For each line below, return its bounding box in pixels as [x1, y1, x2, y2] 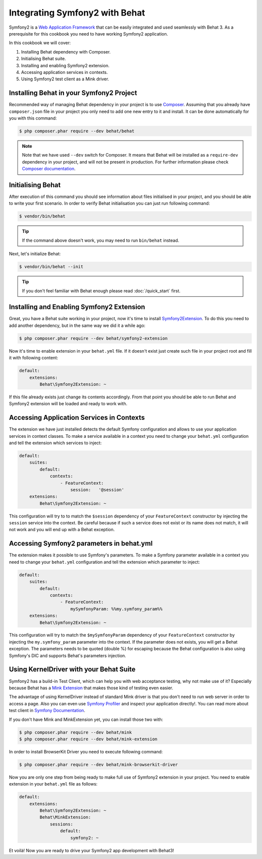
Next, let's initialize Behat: [9, 251, 61, 257]
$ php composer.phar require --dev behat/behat [19, 128, 134, 134]
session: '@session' [70, 487, 125, 492]
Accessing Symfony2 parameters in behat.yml [9, 539, 153, 548]
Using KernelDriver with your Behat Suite [9, 665, 136, 674]
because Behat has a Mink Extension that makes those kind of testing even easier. [9, 685, 173, 691]
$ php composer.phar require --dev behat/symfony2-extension [19, 336, 168, 341]
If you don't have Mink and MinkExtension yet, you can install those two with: [9, 716, 164, 722]
